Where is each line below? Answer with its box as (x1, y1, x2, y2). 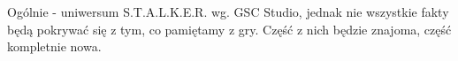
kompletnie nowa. (7, 37, 102, 56)
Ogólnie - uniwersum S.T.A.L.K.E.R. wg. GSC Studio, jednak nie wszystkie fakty (7, 3, 449, 20)
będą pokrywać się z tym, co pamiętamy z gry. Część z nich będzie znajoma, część (7, 19, 452, 38)
